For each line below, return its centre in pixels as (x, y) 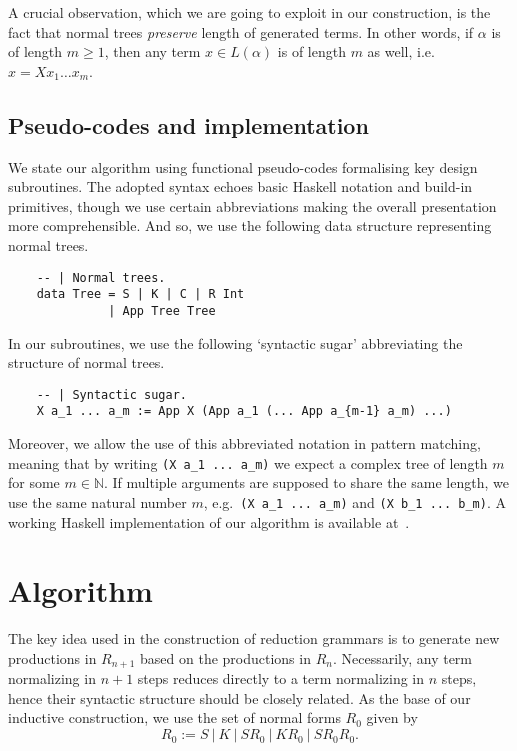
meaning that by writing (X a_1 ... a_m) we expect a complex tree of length (248, 462)
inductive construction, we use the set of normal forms (174, 717)
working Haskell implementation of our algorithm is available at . (209, 521)
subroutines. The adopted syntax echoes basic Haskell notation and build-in (240, 186)
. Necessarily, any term (402, 657)
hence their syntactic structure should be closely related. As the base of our (239, 697)
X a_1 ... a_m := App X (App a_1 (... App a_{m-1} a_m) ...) (244, 411)
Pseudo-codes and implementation (188, 124)
